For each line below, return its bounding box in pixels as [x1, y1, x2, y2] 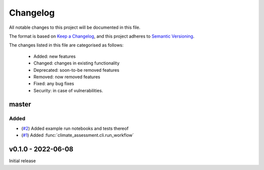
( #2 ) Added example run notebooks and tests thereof [21, 125, 129, 131]
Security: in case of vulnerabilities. [33, 87, 103, 93]
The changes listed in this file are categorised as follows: [9, 42, 124, 48]
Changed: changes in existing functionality [33, 60, 120, 66]
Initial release [9, 158, 36, 164]
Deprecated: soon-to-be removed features [33, 67, 120, 73]
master [9, 100, 31, 108]
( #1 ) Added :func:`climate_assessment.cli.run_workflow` [21, 132, 134, 138]
